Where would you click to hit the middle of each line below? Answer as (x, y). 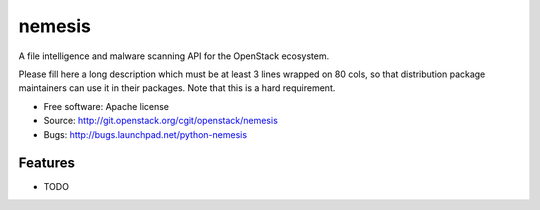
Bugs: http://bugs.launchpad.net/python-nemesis (145, 134)
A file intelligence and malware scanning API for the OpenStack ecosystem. (174, 56)
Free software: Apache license (106, 106)
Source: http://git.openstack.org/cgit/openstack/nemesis (161, 121)
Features (46, 163)
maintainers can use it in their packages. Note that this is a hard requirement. (177, 88)
